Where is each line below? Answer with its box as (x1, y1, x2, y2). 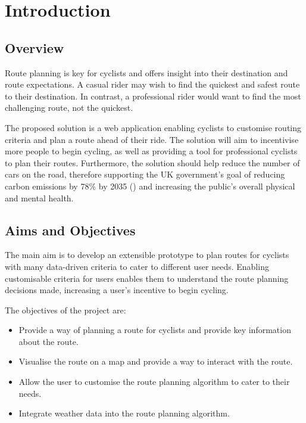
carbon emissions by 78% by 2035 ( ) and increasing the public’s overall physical (5, 179, 295, 192)
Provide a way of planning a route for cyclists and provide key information (18, 324, 291, 336)
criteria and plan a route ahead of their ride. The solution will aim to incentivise (5, 133, 299, 145)
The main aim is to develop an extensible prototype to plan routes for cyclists (5, 248, 289, 261)
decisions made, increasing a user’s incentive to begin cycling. (5, 284, 229, 296)
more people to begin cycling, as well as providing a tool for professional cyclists (5, 145, 298, 157)
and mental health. (5, 191, 74, 204)
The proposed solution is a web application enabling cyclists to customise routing (5, 121, 302, 133)
